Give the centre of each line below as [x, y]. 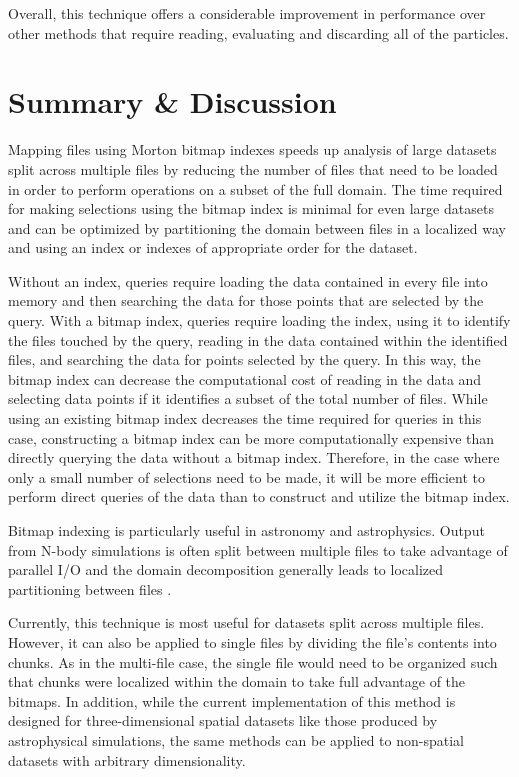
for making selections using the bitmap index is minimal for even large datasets [251, 208]
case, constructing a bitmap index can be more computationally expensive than [251, 437]
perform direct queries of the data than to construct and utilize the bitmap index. [259, 496]
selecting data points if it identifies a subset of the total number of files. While [248, 398]
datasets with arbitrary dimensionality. [127, 759]
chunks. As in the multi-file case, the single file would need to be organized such [253, 661]
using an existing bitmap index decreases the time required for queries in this [245, 418]
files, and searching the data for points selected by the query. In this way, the [244, 359]
